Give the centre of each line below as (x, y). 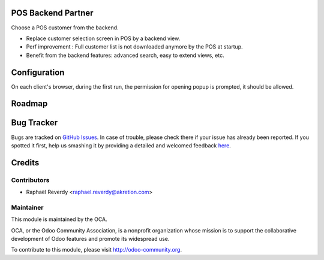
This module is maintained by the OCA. (59, 219)
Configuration (38, 72)
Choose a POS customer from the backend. (65, 28)
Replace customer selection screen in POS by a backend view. (103, 38)
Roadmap (29, 104)
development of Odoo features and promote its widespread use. (90, 238)
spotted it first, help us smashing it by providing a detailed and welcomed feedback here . (121, 145)
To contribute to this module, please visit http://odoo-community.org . (97, 250)
